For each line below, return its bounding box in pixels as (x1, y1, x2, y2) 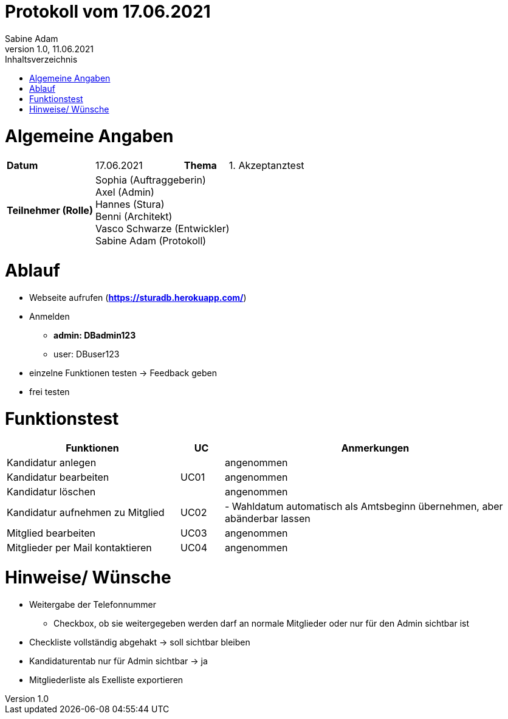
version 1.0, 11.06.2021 (5, 43, 94, 54)
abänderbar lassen (224, 512, 311, 525)
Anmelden (29, 311, 70, 322)
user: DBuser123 (53, 348, 120, 359)
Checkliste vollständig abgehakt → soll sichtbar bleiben (29, 636, 250, 647)
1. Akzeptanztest (228, 159, 304, 172)
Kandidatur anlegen (7, 456, 97, 469)
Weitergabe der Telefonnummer (29, 599, 156, 610)
